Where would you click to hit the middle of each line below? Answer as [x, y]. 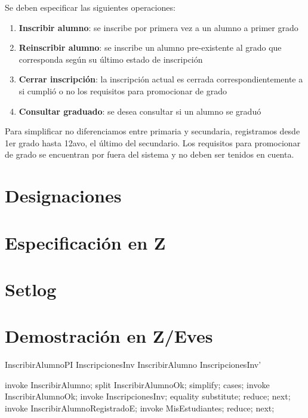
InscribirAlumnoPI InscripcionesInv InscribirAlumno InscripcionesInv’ [133, 365]
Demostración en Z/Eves [109, 336]
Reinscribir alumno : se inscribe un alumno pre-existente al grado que [150, 47]
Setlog [31, 289]
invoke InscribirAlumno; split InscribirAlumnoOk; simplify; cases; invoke [137, 384]
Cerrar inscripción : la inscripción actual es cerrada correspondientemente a [161, 79]
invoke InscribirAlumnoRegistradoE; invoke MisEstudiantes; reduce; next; [140, 408]
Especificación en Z [85, 242]
